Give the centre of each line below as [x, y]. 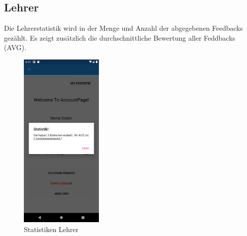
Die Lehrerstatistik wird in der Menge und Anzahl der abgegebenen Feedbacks [123, 28]
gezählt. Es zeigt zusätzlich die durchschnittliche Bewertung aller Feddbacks [120, 37]
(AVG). [15, 47]
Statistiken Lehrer [51, 229]
